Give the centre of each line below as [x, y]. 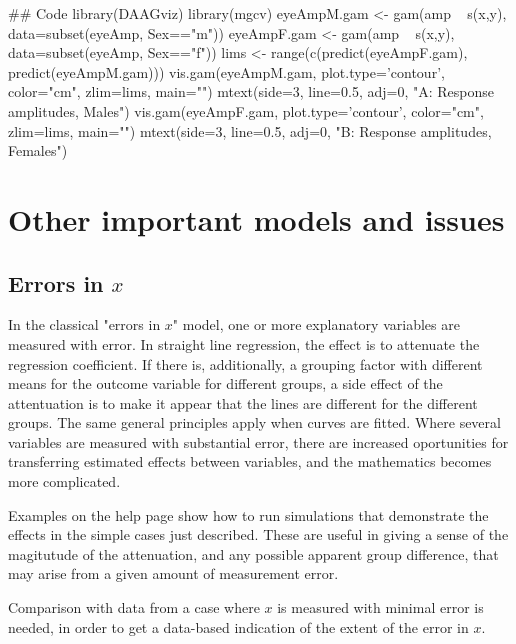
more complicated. [64, 481]
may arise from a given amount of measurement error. [173, 573]
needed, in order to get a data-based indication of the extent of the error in [238, 626]
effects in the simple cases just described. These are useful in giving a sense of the [258, 534]
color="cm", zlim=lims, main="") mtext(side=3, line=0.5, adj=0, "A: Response [251, 91]
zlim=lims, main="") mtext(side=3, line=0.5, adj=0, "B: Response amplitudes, [250, 130]
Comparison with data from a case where [134, 607]
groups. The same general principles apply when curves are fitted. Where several [254, 422]
